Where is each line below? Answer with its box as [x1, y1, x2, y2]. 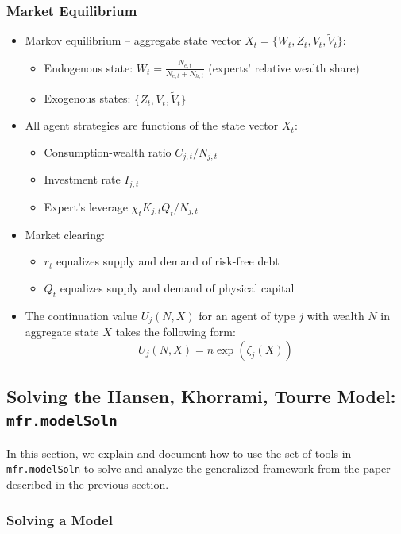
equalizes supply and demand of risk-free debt [56, 253, 280, 269]
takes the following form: [115, 323, 236, 339]
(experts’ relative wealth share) [208, 59, 360, 75]
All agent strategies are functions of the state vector [25, 117, 279, 133]
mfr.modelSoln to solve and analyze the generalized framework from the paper [6, 460, 391, 477]
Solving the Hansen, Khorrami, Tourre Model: [6, 383, 396, 408]
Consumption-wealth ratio [44, 143, 172, 160]
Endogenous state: [44, 59, 133, 75]
